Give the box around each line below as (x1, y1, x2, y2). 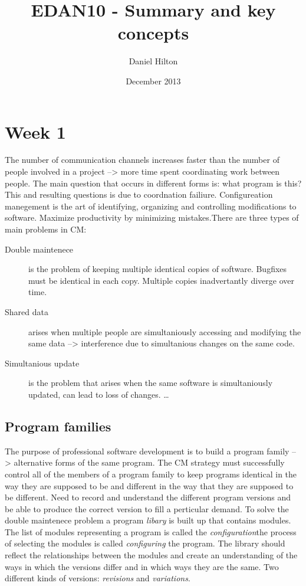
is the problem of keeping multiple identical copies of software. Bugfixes (28, 263, 287, 275)
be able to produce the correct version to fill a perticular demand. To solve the (5, 502, 289, 515)
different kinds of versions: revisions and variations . (5, 572, 190, 584)
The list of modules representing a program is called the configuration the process (5, 525, 297, 538)
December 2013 (126, 74, 181, 87)
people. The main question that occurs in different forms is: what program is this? (5, 176, 302, 189)
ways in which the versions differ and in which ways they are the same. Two (5, 560, 279, 572)
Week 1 (5, 119, 66, 143)
